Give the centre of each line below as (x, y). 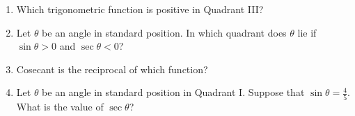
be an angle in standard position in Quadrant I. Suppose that (173, 92)
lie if (307, 32)
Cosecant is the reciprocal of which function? (112, 69)
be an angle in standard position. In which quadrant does (164, 32)
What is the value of (60, 106)
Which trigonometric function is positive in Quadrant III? (140, 9)
